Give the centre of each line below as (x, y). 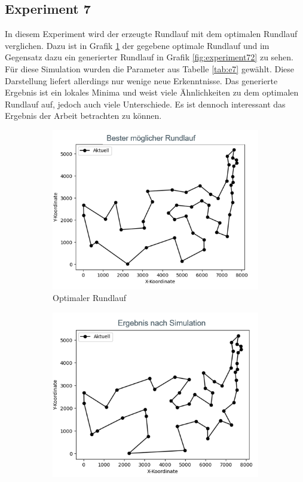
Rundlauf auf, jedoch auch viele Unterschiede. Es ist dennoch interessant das (145, 104)
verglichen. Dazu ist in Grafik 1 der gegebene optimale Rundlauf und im (137, 45)
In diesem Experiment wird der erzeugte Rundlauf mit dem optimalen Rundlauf (151, 34)
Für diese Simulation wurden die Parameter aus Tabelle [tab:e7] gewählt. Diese (150, 68)
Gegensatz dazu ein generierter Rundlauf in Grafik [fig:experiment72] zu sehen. (149, 57)
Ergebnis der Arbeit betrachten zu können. (83, 116)
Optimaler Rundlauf (90, 298)
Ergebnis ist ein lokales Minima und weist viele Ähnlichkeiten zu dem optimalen (152, 92)
